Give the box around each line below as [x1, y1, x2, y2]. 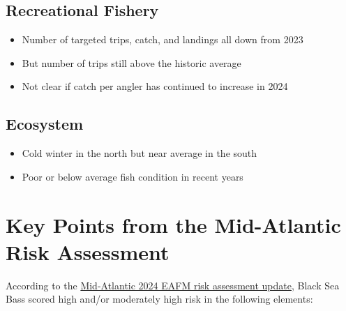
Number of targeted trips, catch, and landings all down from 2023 [22, 32, 303, 47]
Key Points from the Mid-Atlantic [6, 210, 341, 238]
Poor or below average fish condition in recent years [22, 169, 243, 183]
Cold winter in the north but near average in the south [22, 146, 257, 160]
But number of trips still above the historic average [22, 55, 241, 70]
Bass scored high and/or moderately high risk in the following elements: [6, 291, 313, 306]
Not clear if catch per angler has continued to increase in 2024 [22, 79, 288, 93]
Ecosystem [6, 113, 84, 135]
